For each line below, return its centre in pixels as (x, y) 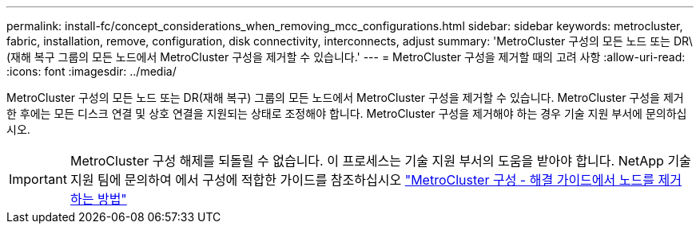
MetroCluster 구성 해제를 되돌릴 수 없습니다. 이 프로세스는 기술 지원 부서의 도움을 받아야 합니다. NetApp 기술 (380, 161)
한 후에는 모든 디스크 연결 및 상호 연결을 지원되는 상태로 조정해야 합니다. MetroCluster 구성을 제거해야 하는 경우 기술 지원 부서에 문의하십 (347, 113)
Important (38, 179)
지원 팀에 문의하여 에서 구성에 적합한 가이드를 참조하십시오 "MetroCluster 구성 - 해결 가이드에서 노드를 (362, 180)
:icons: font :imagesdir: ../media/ (91, 71)
